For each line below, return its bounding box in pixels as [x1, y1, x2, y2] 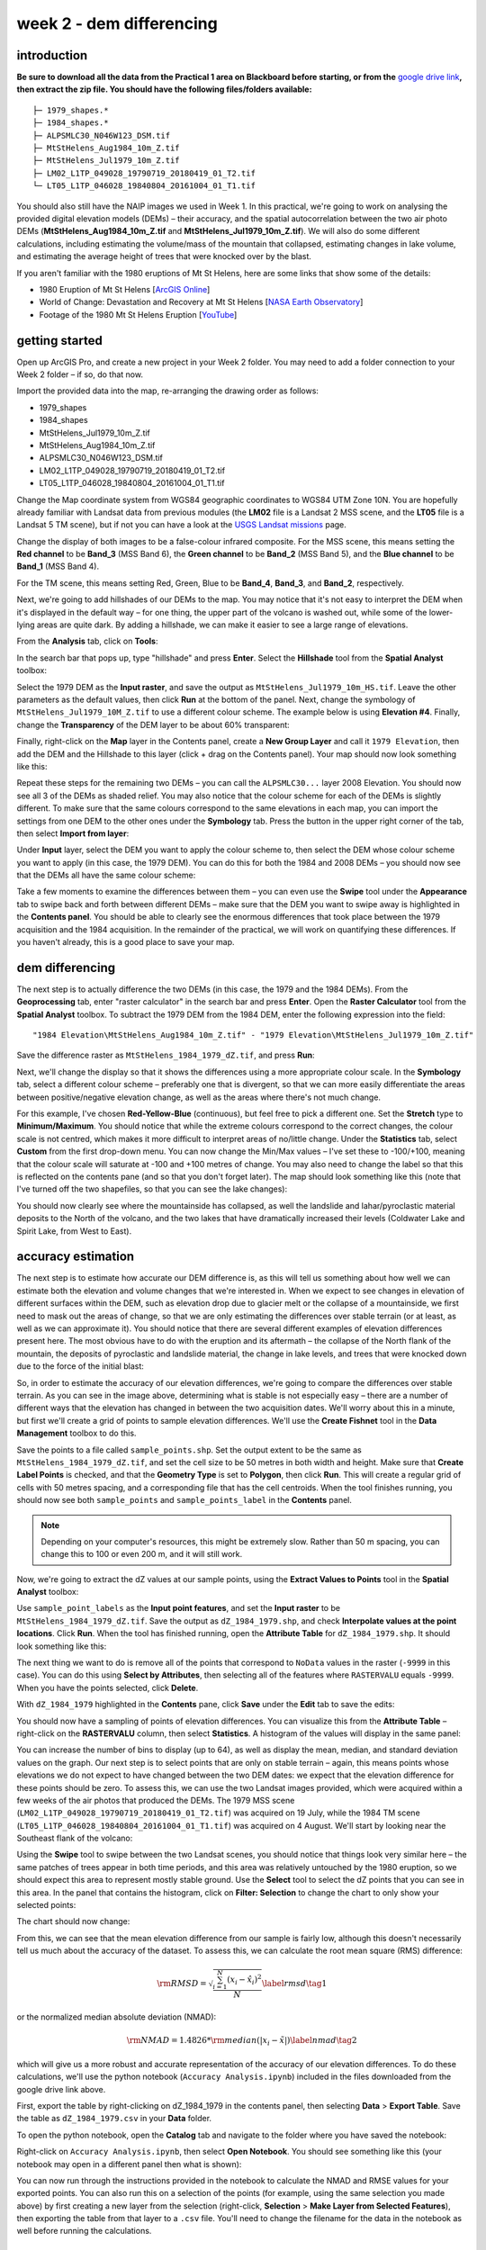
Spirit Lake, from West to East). [16, 1225, 132, 1237]
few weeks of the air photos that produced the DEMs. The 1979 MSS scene [16, 1795, 295, 1805]
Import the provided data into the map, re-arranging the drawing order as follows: [16, 385, 319, 396]
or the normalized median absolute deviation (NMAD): [16, 2011, 217, 2022]
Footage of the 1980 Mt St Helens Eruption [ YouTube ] [39, 309, 238, 319]
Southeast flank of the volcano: [16, 1832, 133, 1844]
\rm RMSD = [157, 1978, 207, 1989]
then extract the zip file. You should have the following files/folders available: [16, 84, 312, 94]
